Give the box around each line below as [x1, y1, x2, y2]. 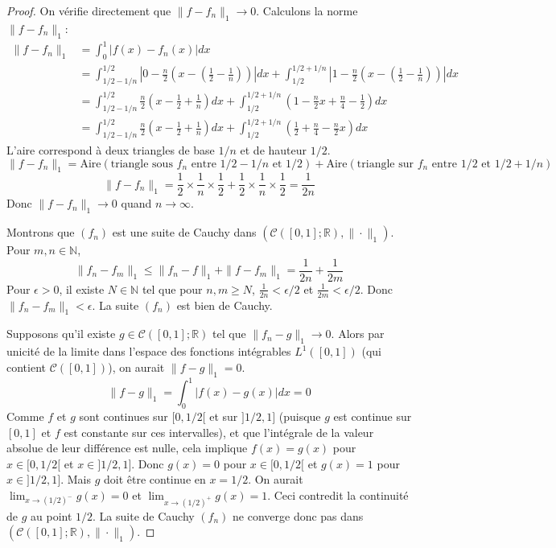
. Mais [60, 471, 91, 488]
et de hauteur [240, 141, 307, 158]
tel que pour [142, 280, 203, 297]
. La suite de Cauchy [93, 507, 195, 524]
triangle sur [356, 158, 414, 170]
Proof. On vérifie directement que [6, 2, 171, 19]
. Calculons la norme [256, 2, 358, 19]
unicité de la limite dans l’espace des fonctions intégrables [6, 343, 291, 360]
